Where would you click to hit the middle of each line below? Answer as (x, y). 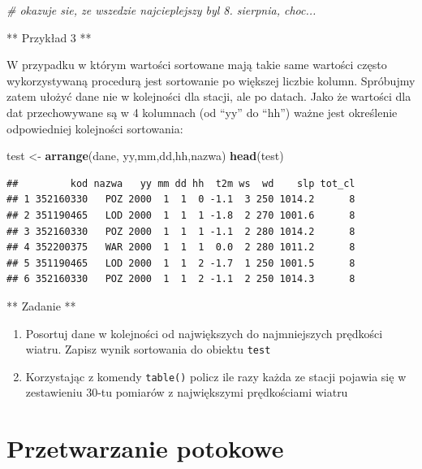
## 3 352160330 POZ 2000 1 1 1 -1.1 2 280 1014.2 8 (181, 231)
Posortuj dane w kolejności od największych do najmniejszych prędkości (204, 333)
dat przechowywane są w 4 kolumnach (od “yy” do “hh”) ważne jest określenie (202, 112)
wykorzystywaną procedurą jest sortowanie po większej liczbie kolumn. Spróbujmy (211, 80)
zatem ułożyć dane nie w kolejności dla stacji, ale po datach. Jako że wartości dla (209, 96)
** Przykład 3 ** (49, 37)
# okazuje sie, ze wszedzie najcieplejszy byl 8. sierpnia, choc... (161, 10)
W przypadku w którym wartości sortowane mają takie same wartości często (197, 65)
